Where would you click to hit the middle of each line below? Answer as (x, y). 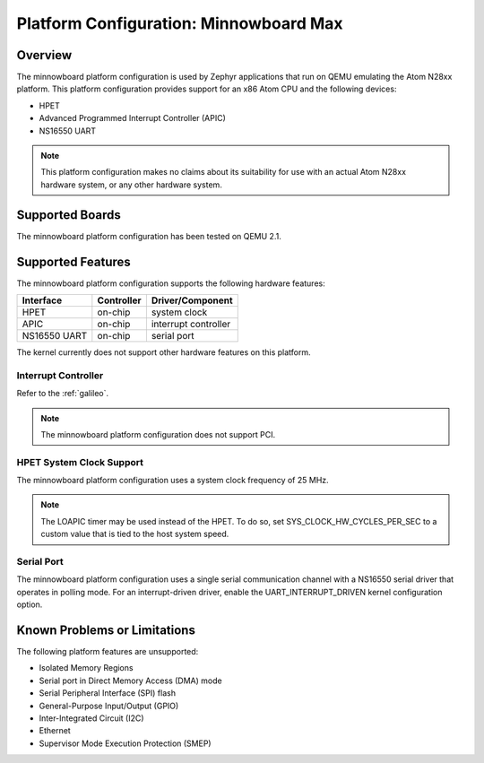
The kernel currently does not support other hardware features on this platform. (164, 352)
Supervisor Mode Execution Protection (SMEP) (125, 743)
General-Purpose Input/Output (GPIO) (109, 706)
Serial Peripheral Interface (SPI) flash (108, 693)
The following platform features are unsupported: (108, 652)
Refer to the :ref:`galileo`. (63, 394)
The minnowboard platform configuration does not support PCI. (158, 434)
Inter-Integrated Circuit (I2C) (91, 718)
